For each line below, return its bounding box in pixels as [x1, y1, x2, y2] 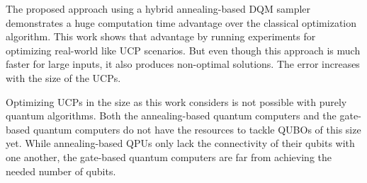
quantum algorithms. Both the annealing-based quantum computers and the [6, 108, 337, 123]
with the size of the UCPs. [6, 70, 121, 85]
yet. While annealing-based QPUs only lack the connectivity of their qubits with [6, 136, 355, 150]
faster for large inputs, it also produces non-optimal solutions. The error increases [6, 57, 360, 71]
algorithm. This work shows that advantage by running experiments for [6, 29, 316, 44]
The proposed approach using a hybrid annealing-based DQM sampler [6, 1, 311, 16]
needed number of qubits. [6, 163, 116, 178]
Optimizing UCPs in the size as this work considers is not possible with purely [6, 94, 347, 109]
